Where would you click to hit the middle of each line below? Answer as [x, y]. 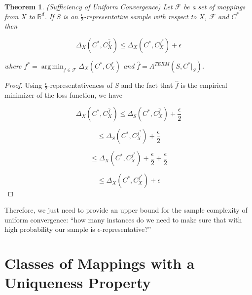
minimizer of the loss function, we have [63, 94]
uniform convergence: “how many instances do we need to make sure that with [123, 219]
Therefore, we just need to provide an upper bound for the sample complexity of [126, 210]
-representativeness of [80, 85]
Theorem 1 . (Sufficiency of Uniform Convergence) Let [89, 6]
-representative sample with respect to [140, 16]
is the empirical [204, 85]
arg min [52, 67]
